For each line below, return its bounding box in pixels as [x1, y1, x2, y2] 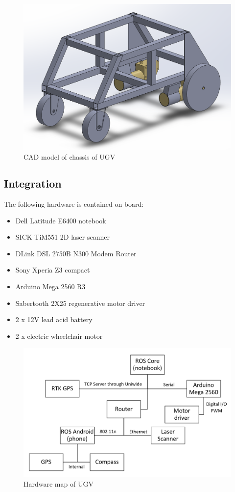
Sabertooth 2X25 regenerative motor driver [15, 298, 145, 308]
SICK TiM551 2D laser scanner [15, 232, 110, 242]
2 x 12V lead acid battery [15, 314, 93, 325]
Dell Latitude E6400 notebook [15, 215, 106, 225]
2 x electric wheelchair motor [15, 330, 103, 341]
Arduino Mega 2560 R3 [15, 281, 86, 292]
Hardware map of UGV [23, 478, 94, 489]
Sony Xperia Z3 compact [15, 265, 90, 275]
